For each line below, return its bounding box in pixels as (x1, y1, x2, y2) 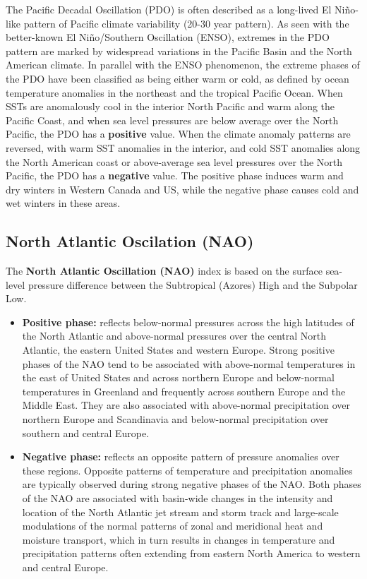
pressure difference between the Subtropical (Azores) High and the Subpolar (28, 277, 358, 292)
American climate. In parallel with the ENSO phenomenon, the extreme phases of (6, 57, 360, 72)
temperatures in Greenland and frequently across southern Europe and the (22, 383, 346, 398)
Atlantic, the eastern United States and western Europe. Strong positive (22, 342, 335, 357)
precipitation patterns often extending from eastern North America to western (22, 546, 361, 561)
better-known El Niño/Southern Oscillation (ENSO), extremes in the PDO (6, 30, 330, 44)
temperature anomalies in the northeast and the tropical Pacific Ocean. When (6, 85, 343, 100)
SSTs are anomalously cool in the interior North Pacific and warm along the (6, 99, 335, 114)
